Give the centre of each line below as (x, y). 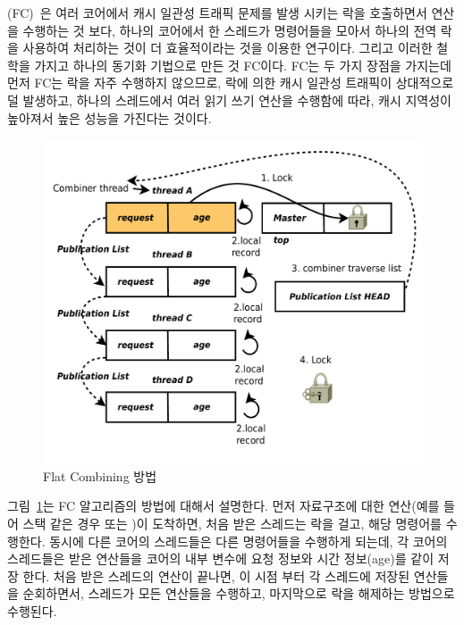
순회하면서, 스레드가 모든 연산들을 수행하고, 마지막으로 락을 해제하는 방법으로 (239, 593)
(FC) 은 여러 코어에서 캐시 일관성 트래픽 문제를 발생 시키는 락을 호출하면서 (217, 12)
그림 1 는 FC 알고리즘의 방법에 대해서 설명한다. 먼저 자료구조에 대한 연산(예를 (224, 506)
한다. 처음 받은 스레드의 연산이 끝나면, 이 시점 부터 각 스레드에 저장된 (216, 575)
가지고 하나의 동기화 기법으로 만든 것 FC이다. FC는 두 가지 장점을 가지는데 (243, 65)
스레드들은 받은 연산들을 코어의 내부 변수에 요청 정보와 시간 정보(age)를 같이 (221, 558)
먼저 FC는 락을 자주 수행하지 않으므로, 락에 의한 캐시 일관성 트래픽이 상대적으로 (231, 83)
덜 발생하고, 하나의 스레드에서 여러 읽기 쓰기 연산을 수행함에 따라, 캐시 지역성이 (229, 100)
